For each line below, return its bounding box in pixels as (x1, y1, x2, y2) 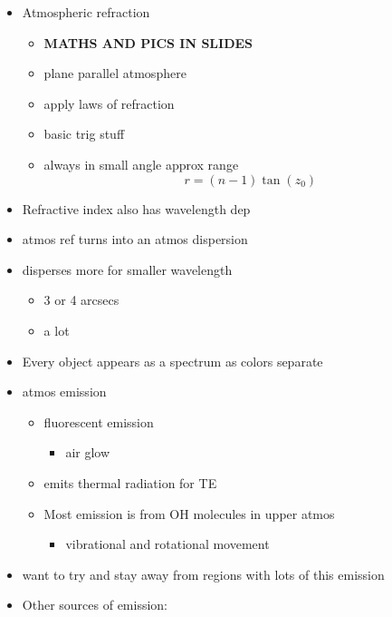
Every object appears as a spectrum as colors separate (22, 351, 323, 370)
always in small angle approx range (43, 154, 239, 173)
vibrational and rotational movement (65, 534, 270, 553)
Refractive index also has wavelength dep (22, 199, 251, 218)
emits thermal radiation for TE (43, 473, 217, 492)
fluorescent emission (43, 412, 154, 431)
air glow (65, 443, 110, 462)
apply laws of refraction (43, 93, 175, 113)
